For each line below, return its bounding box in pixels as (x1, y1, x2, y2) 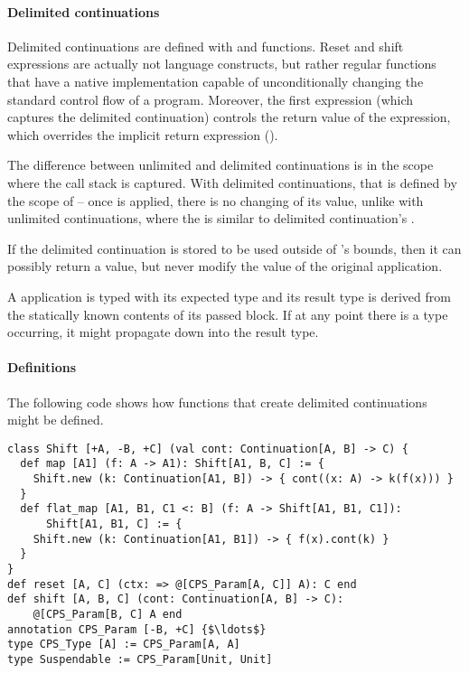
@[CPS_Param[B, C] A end (33, 607, 183, 621)
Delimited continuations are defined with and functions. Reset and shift (7, 36, 404, 55)
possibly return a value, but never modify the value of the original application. (7, 257, 443, 276)
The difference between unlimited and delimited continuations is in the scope (7, 155, 434, 174)
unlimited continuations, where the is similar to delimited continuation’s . (7, 209, 415, 228)
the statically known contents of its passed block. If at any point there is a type (7, 304, 448, 323)
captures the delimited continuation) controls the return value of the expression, (7, 107, 451, 126)
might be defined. (7, 410, 104, 429)
